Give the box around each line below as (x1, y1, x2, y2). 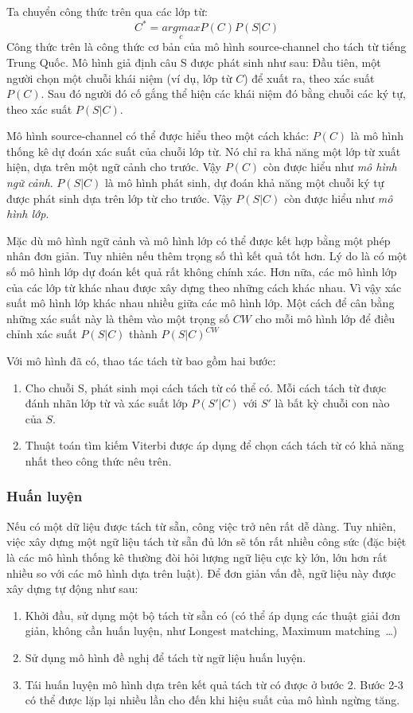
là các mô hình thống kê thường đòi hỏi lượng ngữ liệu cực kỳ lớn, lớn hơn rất (6, 548, 388, 565)
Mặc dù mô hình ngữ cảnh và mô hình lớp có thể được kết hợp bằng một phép (6, 232, 391, 248)
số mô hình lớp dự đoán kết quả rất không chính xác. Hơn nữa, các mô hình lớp (6, 263, 397, 280)
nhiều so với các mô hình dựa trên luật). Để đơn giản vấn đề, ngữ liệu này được (6, 564, 396, 581)
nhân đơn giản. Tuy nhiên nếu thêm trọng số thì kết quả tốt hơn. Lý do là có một (6, 247, 407, 264)
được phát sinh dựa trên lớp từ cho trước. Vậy (6, 189, 232, 206)
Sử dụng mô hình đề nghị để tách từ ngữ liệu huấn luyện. (25, 649, 306, 665)
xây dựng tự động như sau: (6, 580, 138, 597)
